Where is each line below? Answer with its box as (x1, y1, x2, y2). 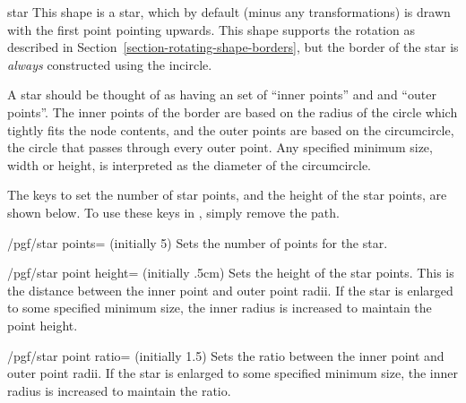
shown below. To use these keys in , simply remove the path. (7, 202, 340, 221)
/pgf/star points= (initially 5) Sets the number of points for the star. (7, 233, 388, 252)
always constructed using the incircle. (7, 55, 212, 73)
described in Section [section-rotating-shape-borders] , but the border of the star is (7, 38, 459, 56)
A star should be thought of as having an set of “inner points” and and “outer (7, 85, 436, 104)
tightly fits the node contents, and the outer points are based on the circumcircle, (7, 120, 454, 139)
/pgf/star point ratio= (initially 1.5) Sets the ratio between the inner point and (7, 346, 444, 364)
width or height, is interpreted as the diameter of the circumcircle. (7, 155, 371, 174)
